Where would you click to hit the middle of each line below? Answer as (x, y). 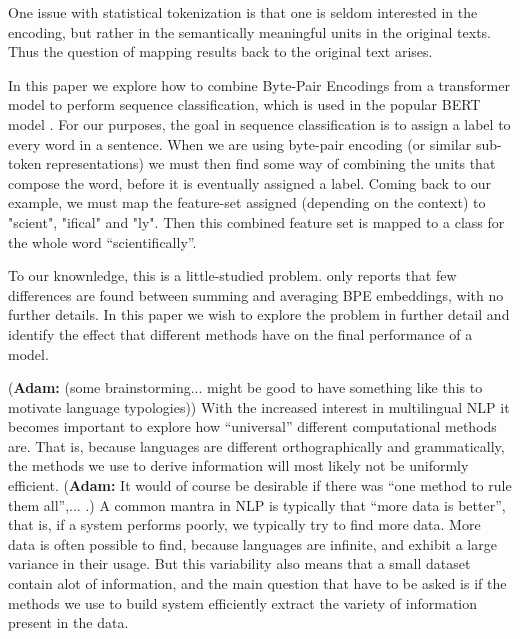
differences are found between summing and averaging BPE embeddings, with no (256, 294)
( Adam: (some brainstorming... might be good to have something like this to (245, 387)
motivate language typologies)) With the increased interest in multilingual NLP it (259, 406)
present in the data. (68, 622)
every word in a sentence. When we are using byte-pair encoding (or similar (240, 143)
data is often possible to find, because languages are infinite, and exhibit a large (252, 543)
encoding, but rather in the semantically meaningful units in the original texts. (250, 31)
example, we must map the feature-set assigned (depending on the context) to (247, 202)
